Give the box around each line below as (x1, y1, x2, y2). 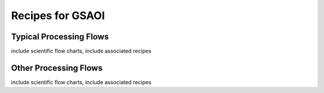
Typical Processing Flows (11, 32, 109, 42)
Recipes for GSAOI (11, 9, 105, 22)
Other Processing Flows (11, 63, 103, 73)
